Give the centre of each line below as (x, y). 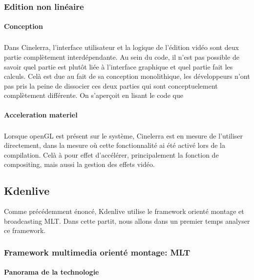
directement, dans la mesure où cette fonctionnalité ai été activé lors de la (115, 145)
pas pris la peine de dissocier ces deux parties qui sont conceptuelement (111, 85)
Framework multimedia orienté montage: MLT (97, 252)
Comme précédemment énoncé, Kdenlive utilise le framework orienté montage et (124, 211)
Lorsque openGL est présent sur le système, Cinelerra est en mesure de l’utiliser (124, 135)
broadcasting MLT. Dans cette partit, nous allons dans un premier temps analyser (127, 221)
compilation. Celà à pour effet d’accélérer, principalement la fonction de (111, 154)
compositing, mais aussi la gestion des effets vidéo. (79, 164)
